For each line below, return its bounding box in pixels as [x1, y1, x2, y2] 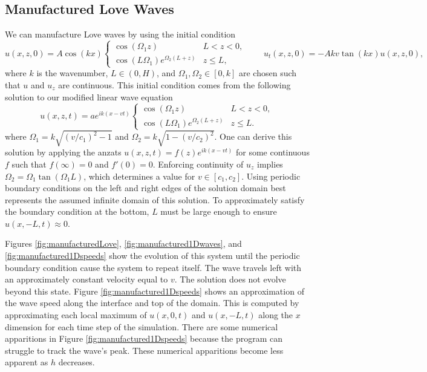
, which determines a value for [83, 169, 195, 182]
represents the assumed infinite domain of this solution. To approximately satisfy [5, 193, 305, 206]
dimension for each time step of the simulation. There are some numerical [5, 320, 278, 333]
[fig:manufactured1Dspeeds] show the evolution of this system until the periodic [5, 249, 300, 262]
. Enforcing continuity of [152, 157, 244, 170]
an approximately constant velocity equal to [5, 273, 168, 286]
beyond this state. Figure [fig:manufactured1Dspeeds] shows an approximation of [5, 284, 304, 297]
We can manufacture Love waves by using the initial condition [5, 28, 236, 41]
